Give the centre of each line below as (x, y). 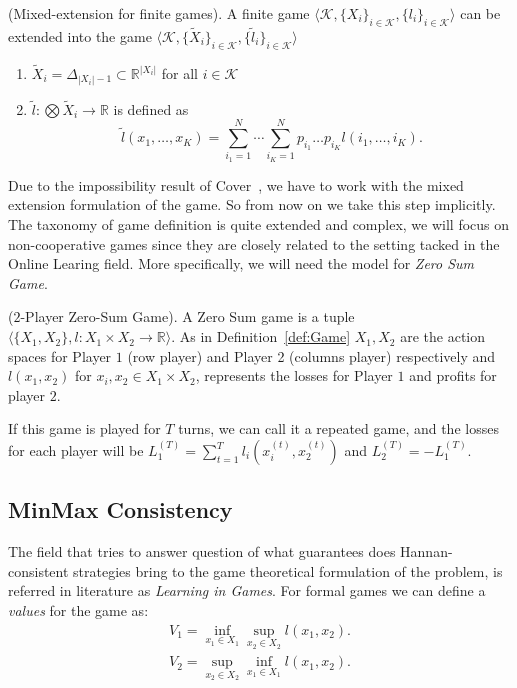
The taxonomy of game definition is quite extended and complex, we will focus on (259, 224)
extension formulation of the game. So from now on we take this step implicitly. (252, 204)
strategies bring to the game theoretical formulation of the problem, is (288, 570)
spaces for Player (60, 355)
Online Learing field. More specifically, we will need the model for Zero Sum (241, 263)
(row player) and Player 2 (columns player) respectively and (311, 355)
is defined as (151, 108)
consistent (38, 570)
